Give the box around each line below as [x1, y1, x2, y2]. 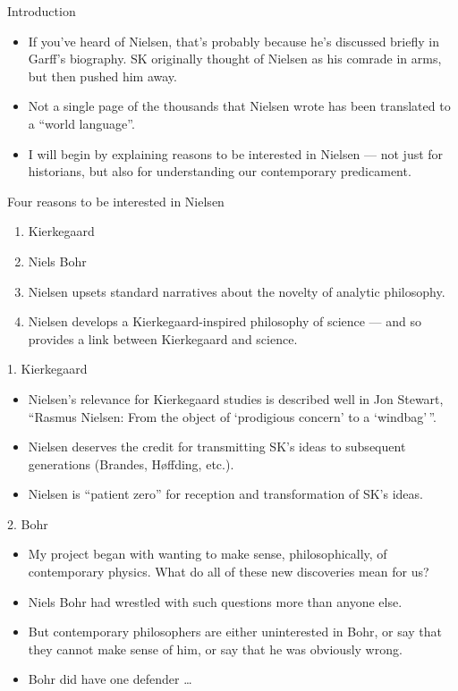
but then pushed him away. [28, 66, 177, 85]
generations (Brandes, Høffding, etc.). [28, 454, 234, 473]
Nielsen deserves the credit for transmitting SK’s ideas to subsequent [28, 437, 406, 456]
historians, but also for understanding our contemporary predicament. [28, 162, 411, 181]
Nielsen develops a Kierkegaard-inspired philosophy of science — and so [28, 312, 422, 331]
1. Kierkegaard [7, 359, 88, 378]
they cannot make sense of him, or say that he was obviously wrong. [28, 639, 403, 658]
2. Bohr [7, 514, 48, 533]
